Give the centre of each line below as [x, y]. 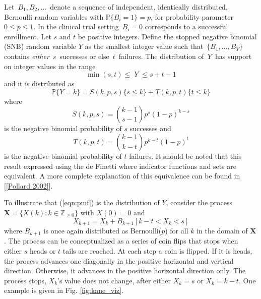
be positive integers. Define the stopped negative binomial [167, 36]
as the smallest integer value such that [144, 46]
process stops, [25, 280]
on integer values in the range [50, 66]
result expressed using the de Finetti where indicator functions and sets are [120, 166]
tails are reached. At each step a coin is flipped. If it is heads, [157, 251]
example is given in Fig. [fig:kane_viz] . [64, 290]
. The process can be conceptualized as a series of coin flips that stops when [121, 241]
